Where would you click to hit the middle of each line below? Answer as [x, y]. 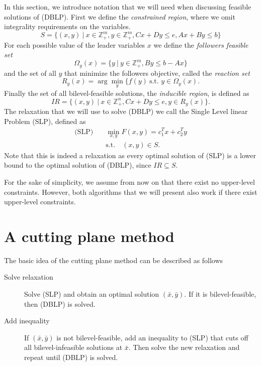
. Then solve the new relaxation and [184, 347]
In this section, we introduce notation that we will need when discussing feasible [128, 7]
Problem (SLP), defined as [45, 121]
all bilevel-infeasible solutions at [73, 347]
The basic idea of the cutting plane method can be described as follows [114, 260]
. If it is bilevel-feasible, [220, 294]
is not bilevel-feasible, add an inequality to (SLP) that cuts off [152, 337]
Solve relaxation [29, 277]
